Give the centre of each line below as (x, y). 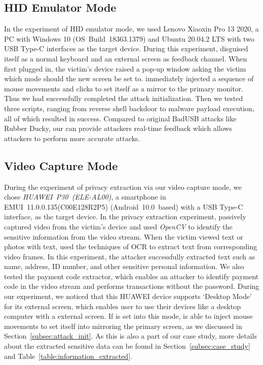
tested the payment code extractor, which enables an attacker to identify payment (131, 276)
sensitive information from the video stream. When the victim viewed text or (124, 236)
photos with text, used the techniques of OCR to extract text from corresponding (131, 246)
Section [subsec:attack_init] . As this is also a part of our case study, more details (130, 336)
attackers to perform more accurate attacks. (72, 138)
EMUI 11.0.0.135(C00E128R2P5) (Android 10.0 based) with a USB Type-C (124, 206)
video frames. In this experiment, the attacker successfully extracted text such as (130, 256)
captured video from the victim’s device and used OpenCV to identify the (118, 226)
